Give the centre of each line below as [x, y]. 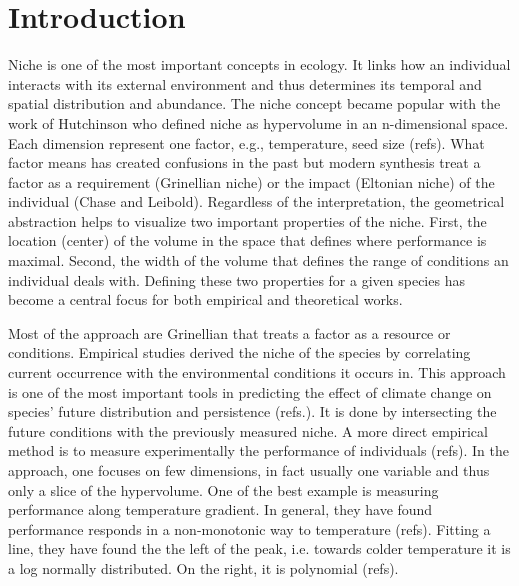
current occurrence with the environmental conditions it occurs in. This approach [257, 372]
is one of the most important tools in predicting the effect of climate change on [250, 391]
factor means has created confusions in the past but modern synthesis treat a [244, 162]
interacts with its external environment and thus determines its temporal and [245, 83]
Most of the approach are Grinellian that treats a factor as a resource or [229, 332]
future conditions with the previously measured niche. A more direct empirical [248, 430]
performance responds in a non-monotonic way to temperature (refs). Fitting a [249, 528]
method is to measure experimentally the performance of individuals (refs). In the [259, 450]
